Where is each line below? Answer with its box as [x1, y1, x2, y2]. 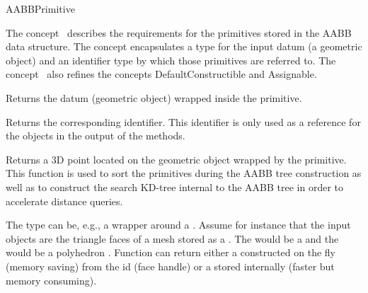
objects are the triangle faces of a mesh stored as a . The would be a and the [6, 231, 339, 246]
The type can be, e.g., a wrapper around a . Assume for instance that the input [6, 217, 351, 232]
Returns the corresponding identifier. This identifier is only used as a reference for [6, 114, 361, 129]
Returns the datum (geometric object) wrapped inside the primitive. [6, 90, 302, 105]
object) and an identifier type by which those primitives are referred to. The [6, 52, 336, 67]
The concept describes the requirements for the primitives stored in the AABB [6, 25, 352, 40]
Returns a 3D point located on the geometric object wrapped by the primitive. [6, 151, 347, 166]
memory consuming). [6, 272, 97, 287]
